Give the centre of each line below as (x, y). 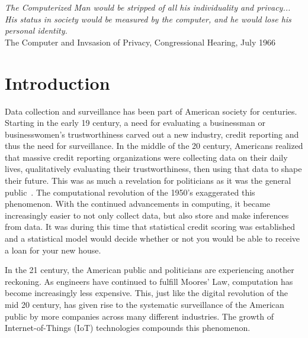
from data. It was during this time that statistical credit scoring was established (150, 227)
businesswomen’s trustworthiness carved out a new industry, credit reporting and (152, 134)
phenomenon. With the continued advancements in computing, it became (138, 204)
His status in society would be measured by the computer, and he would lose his (148, 19)
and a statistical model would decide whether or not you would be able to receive (153, 238)
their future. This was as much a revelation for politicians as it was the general (148, 181)
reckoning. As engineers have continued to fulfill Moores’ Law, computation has (149, 281)
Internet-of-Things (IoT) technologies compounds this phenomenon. (128, 328)
